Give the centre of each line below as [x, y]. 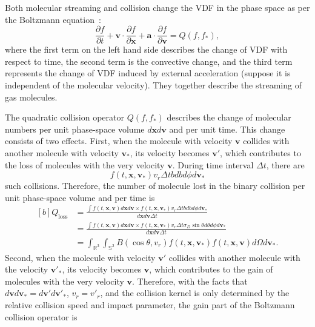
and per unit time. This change [227, 129]
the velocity [27, 269]
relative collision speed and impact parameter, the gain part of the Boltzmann [150, 305]
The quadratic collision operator [65, 117]
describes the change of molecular [229, 117]
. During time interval [213, 164]
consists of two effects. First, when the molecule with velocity [119, 141]
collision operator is [41, 316]
